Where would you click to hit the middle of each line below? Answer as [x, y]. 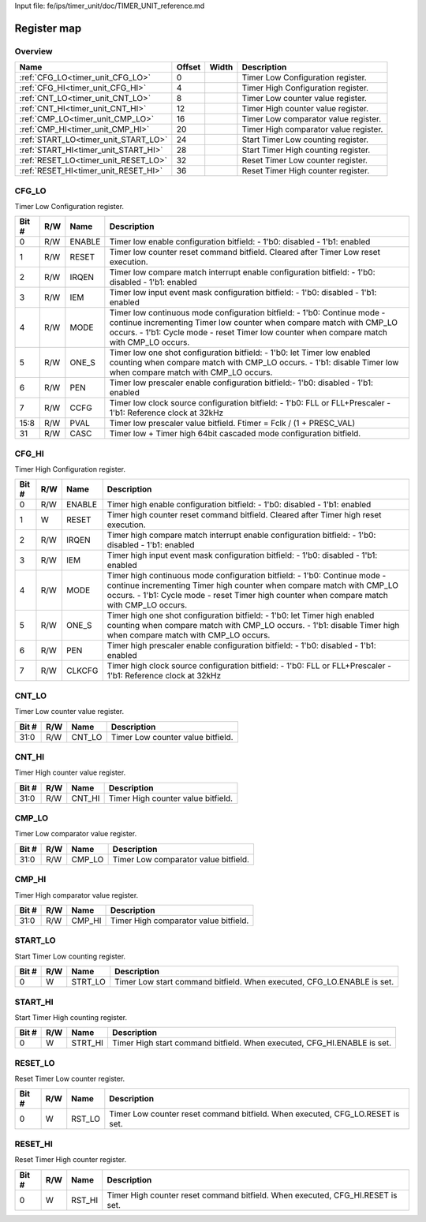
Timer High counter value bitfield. [170, 798]
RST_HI [85, 1200]
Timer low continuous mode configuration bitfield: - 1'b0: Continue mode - [247, 313]
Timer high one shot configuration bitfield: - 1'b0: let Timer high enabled [241, 615]
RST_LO [86, 1119]
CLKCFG [82, 671]
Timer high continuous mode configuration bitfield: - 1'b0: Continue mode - [247, 576]
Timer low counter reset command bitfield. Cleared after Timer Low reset [245, 252]
